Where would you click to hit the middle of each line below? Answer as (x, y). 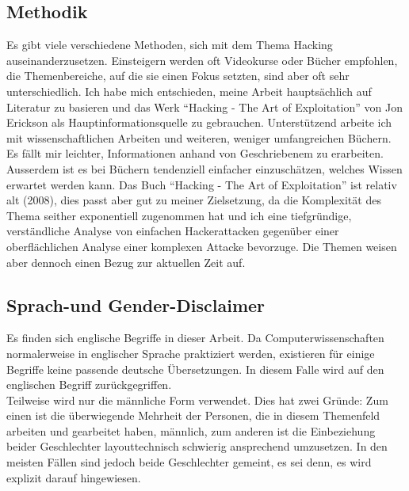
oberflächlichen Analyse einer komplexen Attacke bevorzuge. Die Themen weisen (202, 246)
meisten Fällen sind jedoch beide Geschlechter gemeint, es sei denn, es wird (189, 462)
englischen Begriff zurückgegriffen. (89, 384)
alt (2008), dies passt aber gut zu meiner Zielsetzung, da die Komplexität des (194, 200)
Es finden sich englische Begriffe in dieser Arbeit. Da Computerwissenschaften (195, 338)
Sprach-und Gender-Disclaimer (136, 304)
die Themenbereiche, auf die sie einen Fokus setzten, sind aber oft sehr (178, 76)
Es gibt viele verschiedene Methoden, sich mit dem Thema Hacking (170, 45)
